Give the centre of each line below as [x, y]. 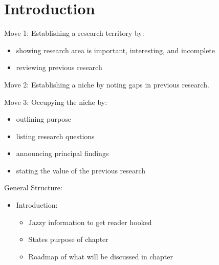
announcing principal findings [62, 153]
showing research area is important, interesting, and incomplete [116, 50]
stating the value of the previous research [81, 170]
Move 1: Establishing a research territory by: [74, 33]
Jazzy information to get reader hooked [90, 222]
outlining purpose [43, 119]
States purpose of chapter [68, 239]
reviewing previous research [59, 67]
